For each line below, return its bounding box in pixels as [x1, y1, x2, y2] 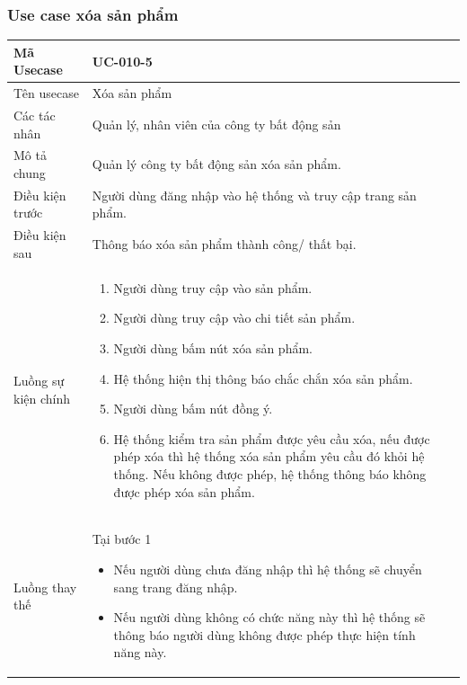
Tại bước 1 [92, 529, 152, 548]
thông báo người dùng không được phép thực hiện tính [113, 625, 416, 644]
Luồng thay [13, 577, 77, 596]
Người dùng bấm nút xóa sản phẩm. [113, 338, 313, 357]
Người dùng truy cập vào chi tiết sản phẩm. [113, 308, 356, 327]
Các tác [13, 106, 56, 124]
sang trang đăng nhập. [113, 577, 238, 596]
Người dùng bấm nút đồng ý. [113, 399, 273, 418]
